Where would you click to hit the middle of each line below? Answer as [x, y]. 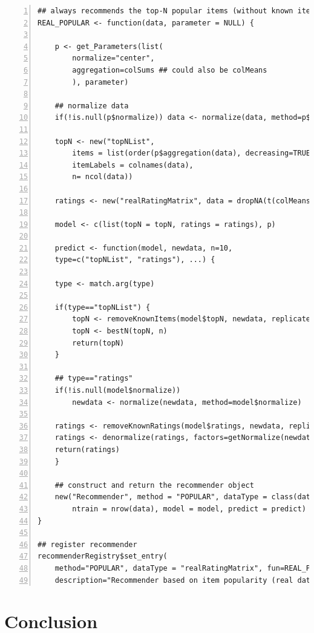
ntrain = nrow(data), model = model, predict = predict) [189, 509]
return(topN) [98, 343]
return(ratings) [87, 449]
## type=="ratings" [94, 379]
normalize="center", [113, 58]
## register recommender [87, 544]
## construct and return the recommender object [154, 485]
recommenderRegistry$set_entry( [103, 556]
